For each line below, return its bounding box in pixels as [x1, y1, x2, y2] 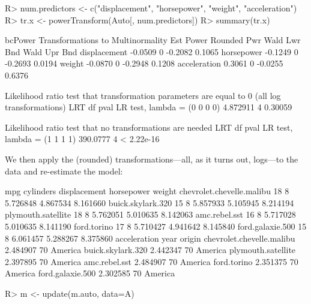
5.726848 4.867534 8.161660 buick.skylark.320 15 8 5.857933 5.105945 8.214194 [5, 196, 294, 209]
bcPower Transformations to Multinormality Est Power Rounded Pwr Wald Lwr [5, 34, 301, 46]
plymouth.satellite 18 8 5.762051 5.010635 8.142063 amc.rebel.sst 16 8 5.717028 [5, 208, 296, 221]
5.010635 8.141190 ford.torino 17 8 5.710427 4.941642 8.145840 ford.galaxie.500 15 [5, 219, 307, 232]
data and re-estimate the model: [5, 164, 123, 177]
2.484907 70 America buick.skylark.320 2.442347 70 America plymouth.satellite [5, 243, 296, 256]
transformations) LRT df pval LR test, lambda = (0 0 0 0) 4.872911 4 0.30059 [5, 101, 292, 113]
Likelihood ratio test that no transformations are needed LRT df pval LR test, [5, 121, 293, 133]
